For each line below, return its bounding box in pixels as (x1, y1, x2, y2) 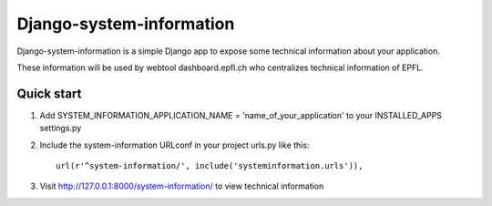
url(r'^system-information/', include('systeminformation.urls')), (56, 160, 364, 171)
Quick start (16, 86, 82, 101)
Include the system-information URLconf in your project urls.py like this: (39, 139, 310, 150)
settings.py (39, 123, 82, 134)
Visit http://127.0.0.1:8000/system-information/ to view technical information (39, 180, 324, 191)
